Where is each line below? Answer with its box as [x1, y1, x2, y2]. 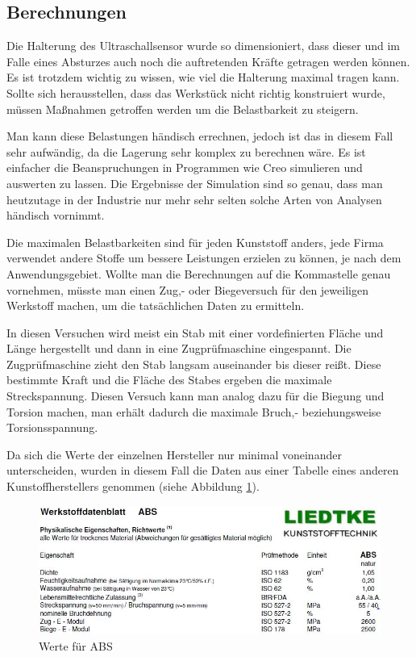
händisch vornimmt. [6, 207, 105, 224]
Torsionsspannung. [6, 419, 98, 436]
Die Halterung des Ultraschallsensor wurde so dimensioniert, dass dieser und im [6, 37, 400, 54]
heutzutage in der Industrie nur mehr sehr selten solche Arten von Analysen [6, 190, 382, 207]
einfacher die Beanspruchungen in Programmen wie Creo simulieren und [6, 159, 363, 176]
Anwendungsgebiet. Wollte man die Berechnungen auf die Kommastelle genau [6, 265, 391, 282]
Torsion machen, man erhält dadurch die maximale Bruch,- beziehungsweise [6, 403, 381, 420]
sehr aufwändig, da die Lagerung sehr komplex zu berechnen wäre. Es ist [6, 143, 366, 160]
